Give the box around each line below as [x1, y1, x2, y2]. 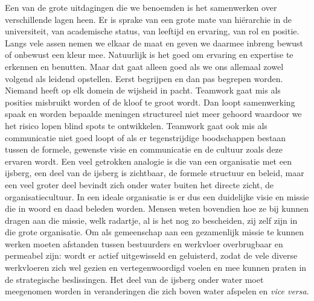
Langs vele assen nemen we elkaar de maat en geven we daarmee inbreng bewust [5, 36, 304, 49]
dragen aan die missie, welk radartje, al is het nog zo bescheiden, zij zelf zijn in [5, 214, 298, 226]
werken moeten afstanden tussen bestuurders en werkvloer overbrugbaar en [5, 237, 283, 250]
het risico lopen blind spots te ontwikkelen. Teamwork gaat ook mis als [5, 119, 268, 131]
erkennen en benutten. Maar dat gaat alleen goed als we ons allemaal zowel [5, 60, 284, 72]
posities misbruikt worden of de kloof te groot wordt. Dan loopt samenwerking [5, 95, 295, 108]
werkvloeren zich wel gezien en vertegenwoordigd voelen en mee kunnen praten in [5, 261, 307, 274]
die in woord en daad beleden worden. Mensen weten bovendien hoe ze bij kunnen [5, 202, 309, 215]
